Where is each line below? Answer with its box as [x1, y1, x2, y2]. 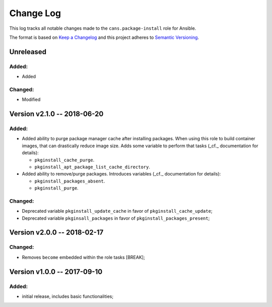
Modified [22, 96, 41, 103]
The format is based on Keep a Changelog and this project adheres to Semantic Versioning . [9, 34, 199, 40]
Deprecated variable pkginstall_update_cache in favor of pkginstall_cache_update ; [22, 208, 213, 214]
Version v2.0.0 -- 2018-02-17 [9, 228, 104, 237]
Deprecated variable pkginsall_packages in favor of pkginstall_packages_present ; [22, 215, 210, 221]
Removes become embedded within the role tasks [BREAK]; [22, 254, 146, 260]
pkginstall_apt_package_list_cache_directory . [34, 164, 151, 170]
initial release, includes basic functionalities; [22, 293, 113, 299]
